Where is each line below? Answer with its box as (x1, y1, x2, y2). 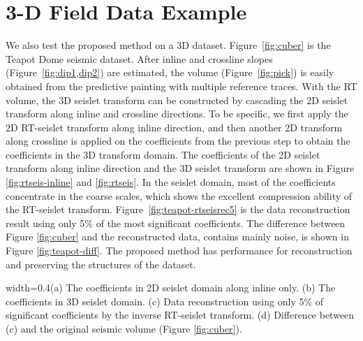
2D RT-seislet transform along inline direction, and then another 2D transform (6, 119, 343, 134)
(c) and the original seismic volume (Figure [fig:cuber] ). (6, 321, 242, 335)
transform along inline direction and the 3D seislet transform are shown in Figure (6, 161, 355, 175)
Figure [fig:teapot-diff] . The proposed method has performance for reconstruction (6, 243, 353, 258)
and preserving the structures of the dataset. (6, 256, 196, 271)
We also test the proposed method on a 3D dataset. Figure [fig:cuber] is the (6, 38, 331, 52)
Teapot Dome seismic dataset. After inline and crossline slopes (6, 51, 273, 66)
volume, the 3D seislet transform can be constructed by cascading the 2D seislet (6, 92, 348, 107)
